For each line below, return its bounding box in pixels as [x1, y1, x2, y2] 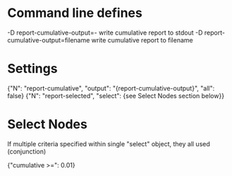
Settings [7, 61, 58, 77]
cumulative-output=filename [7, 35, 90, 44]
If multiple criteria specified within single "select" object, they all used [7, 139, 210, 148]
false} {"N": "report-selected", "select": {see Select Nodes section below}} [7, 91, 224, 100]
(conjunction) [7, 147, 47, 156]
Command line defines [7, 5, 142, 21]
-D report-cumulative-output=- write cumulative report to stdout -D [7, 28, 203, 37]
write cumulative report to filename [91, 35, 193, 44]
